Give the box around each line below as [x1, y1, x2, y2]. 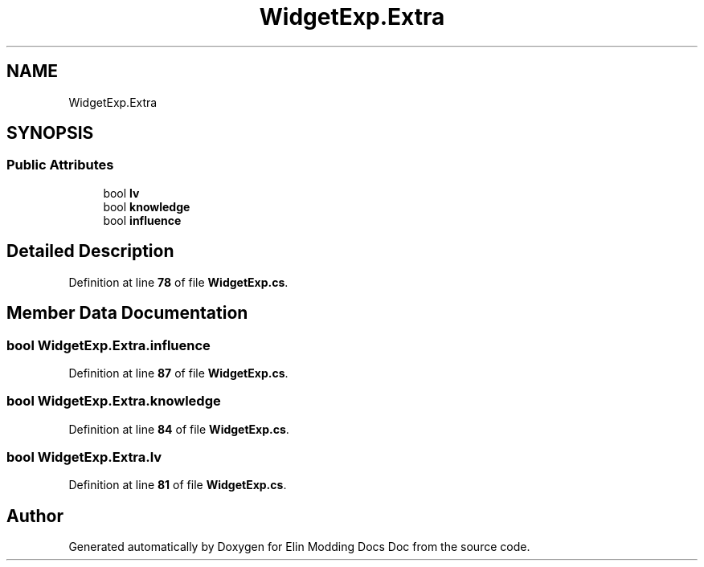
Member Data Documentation [6, 303, 248, 324]
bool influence [103, 213, 182, 227]
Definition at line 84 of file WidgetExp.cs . [68, 422, 289, 436]
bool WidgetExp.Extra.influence [6, 337, 211, 353]
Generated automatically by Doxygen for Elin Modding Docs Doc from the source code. [68, 540, 530, 554]
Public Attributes [6, 157, 114, 173]
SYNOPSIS [6, 123, 94, 144]
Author [6, 505, 63, 526]
